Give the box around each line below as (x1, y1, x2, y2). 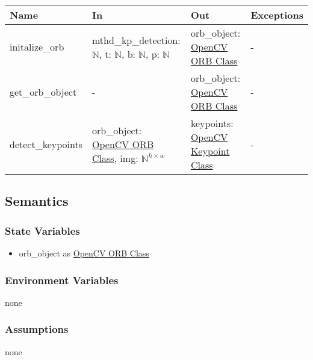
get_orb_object (10, 85, 77, 99)
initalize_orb (10, 40, 64, 54)
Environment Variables (5, 272, 119, 287)
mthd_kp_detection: (91, 33, 181, 47)
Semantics (5, 191, 69, 210)
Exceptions (250, 8, 303, 22)
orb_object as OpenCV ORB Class (19, 247, 149, 259)
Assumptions (5, 321, 69, 337)
